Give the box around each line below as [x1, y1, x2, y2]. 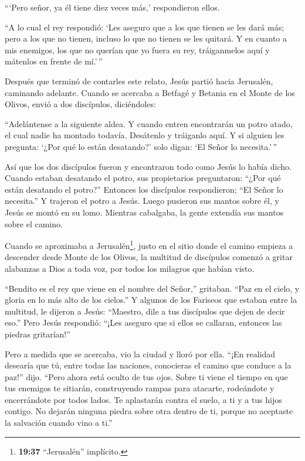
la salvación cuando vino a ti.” [5, 416, 113, 429]
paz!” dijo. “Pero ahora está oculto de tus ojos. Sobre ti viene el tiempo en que [5, 370, 288, 383]
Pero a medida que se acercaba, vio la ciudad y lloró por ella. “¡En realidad [5, 347, 276, 360]
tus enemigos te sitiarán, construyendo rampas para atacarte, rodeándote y [5, 382, 274, 394]
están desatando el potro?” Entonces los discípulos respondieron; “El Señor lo [5, 183, 283, 195]
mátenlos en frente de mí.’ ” [5, 55, 103, 67]
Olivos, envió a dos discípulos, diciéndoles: [5, 98, 156, 110]
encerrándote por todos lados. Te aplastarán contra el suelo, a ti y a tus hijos [5, 393, 282, 405]
